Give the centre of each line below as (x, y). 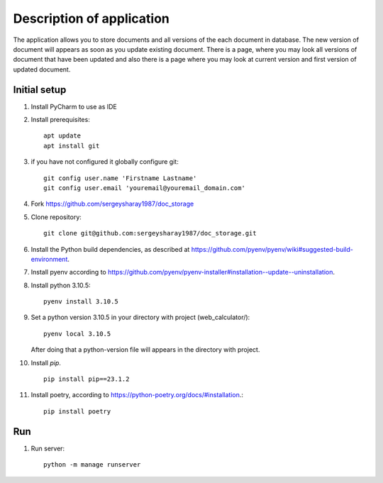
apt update (62, 136)
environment (49, 259)
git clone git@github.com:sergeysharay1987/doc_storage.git (150, 233)
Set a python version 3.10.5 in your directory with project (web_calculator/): (140, 317)
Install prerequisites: (60, 120)
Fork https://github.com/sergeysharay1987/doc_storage (112, 204)
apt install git (72, 146)
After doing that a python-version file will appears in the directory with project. (145, 350)
